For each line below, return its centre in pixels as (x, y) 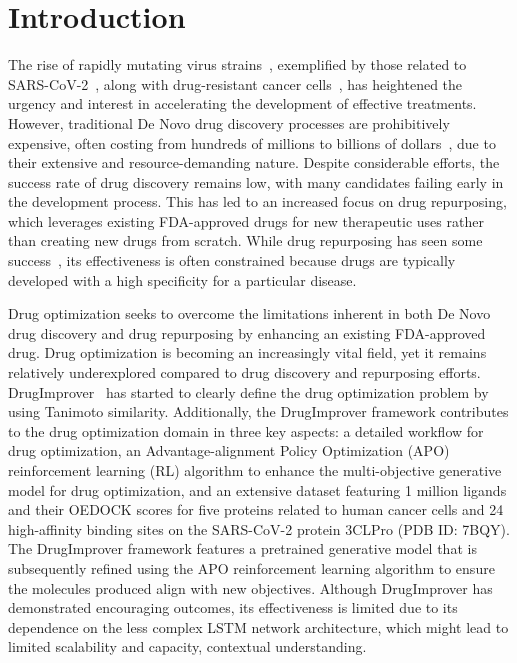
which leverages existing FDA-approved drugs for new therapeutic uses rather (246, 220)
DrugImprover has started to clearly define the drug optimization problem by (248, 391)
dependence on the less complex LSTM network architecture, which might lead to (258, 626)
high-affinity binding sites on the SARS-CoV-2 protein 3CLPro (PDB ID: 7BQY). (259, 528)
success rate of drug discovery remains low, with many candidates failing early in (256, 181)
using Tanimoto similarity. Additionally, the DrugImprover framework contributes (258, 411)
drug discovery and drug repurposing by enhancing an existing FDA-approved (247, 332)
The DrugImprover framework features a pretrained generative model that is (242, 548)
